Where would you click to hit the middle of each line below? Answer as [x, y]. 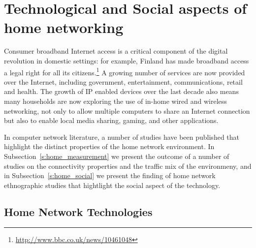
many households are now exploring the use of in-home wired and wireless [115, 101]
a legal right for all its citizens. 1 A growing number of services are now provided [125, 71]
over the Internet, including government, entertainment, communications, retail [123, 81]
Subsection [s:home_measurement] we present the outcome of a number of [117, 156]
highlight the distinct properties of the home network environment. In [109, 146]
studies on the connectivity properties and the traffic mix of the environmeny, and [128, 166]
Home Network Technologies [78, 211]
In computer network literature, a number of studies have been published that [122, 137]
